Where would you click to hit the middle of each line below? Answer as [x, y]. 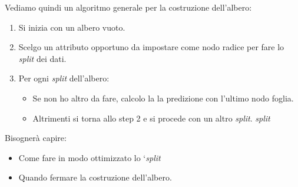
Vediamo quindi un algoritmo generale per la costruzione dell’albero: [128, 7]
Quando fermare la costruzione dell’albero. [95, 177]
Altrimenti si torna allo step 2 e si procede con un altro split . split [151, 118]
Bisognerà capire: [36, 138]
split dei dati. [42, 58]
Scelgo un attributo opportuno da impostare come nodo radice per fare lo [151, 47]
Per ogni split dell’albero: [64, 78]
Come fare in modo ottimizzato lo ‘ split [90, 157]
